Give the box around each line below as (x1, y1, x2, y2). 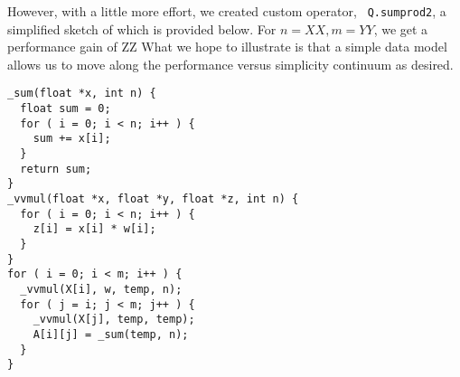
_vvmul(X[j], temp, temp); (33, 313, 195, 326)
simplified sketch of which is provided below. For (7, 19, 277, 38)
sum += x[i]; (33, 132, 111, 146)
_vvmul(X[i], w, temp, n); (20, 282, 183, 296)
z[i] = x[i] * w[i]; (33, 222, 156, 236)
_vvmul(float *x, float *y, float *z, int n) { (7, 193, 299, 206)
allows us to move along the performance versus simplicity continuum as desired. (7, 54, 454, 73)
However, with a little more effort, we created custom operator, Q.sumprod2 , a (7, 2, 446, 20)
